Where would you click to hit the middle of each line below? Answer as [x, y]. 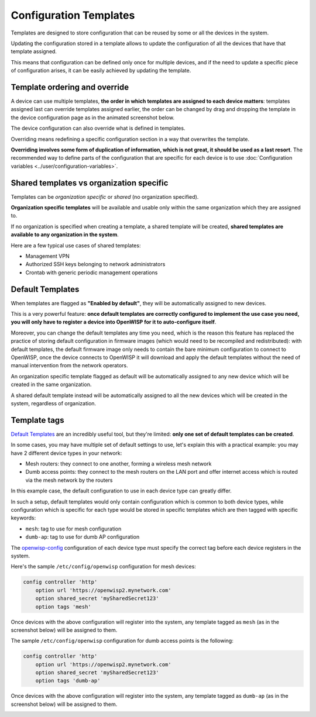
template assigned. [34, 51]
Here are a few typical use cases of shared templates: [76, 245]
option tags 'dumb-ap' [68, 681]
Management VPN [47, 256]
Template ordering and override [70, 87]
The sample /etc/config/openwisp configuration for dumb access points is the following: [122, 641]
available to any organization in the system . [65, 235]
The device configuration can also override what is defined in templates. [98, 128]
